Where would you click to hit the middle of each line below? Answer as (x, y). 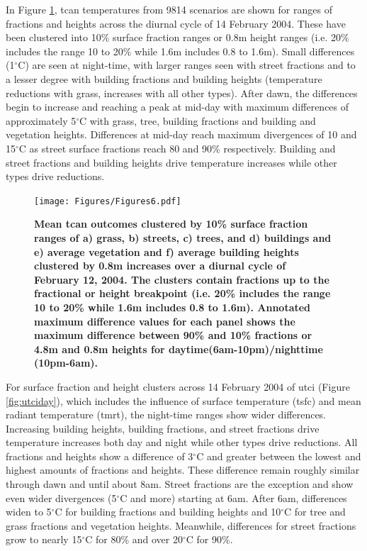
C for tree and (315, 512)
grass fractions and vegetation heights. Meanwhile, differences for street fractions (181, 525)
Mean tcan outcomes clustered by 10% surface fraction (171, 224)
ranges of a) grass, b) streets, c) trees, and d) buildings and (183, 237)
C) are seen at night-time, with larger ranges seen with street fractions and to (187, 65)
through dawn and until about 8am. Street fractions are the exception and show (180, 484)
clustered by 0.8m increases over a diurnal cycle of (160, 266)
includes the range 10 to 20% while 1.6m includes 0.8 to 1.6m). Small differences (180, 51)
